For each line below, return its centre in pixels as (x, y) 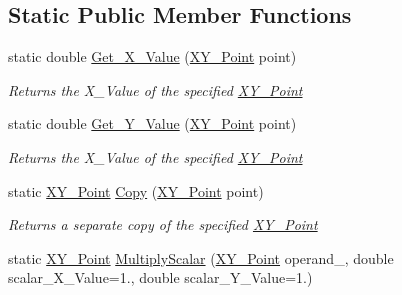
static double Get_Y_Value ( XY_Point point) (152, 123)
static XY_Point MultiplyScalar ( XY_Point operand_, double (201, 257)
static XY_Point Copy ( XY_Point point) (136, 190)
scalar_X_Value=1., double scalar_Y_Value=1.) (160, 277)
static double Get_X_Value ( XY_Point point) (152, 56)
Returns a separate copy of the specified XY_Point (163, 224)
